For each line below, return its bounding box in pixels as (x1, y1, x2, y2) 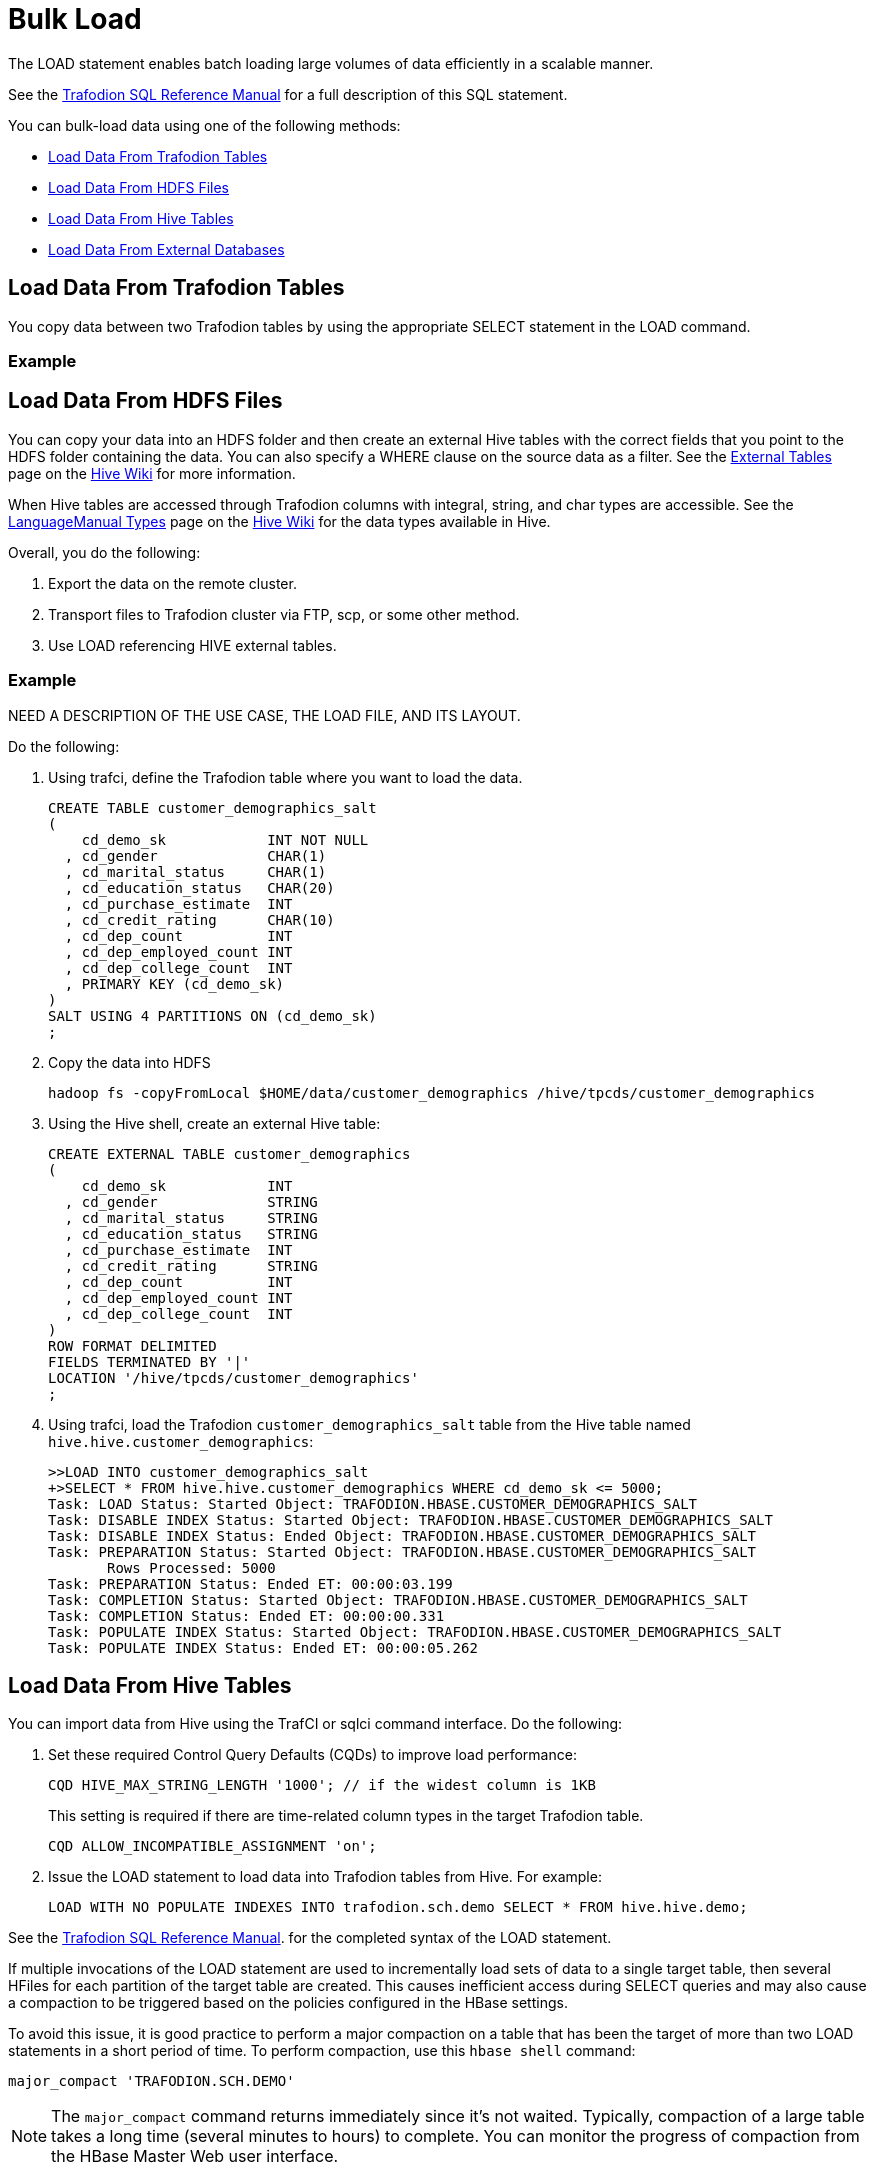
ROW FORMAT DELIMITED (48, 1337, 217, 1354)
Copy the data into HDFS (48, 1053, 211, 1071)
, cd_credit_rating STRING (64, 1257, 318, 1274)
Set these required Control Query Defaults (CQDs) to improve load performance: (48, 1746, 577, 1764)
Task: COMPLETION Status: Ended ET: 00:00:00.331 (48, 1607, 445, 1624)
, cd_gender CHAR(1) (64, 847, 327, 864)
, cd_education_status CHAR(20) (64, 879, 335, 896)
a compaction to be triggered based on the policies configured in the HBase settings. (8, 1994, 568, 2012)
